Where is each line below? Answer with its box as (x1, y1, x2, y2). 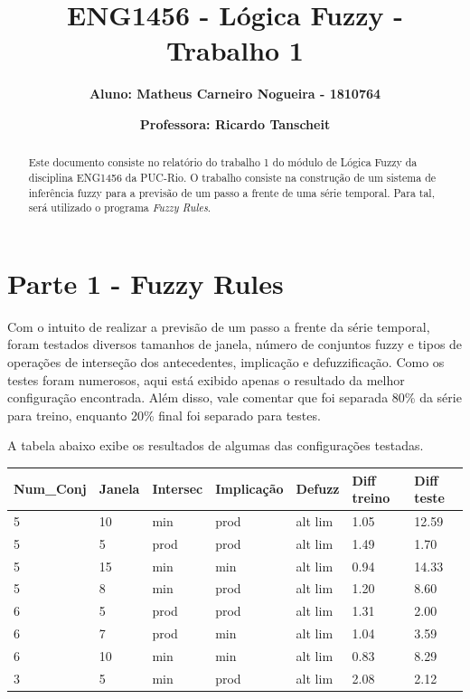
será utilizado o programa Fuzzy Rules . (28, 200, 211, 215)
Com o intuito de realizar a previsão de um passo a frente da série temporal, (7, 316, 430, 335)
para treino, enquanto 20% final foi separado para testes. (7, 405, 321, 424)
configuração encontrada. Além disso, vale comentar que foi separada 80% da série (7, 388, 462, 407)
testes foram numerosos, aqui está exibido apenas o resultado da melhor (7, 370, 405, 389)
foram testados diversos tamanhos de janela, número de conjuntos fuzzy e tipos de (7, 335, 463, 354)
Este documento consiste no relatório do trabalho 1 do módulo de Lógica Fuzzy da (28, 155, 418, 170)
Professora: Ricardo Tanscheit (139, 114, 331, 133)
